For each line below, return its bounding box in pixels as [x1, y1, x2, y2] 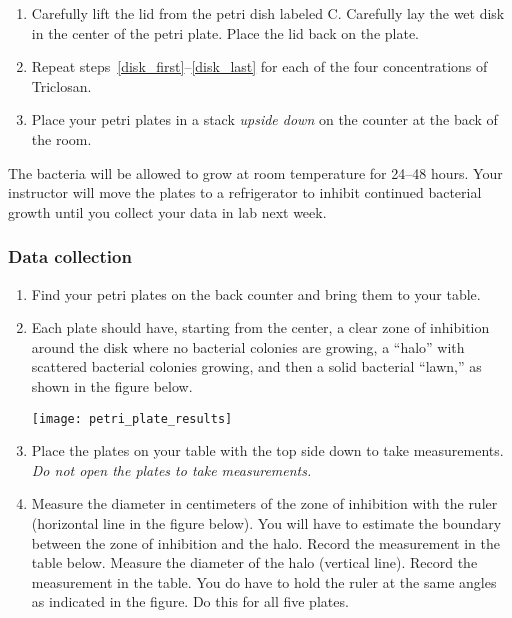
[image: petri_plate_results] [31, 411, 233, 426]
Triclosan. [31, 75, 92, 96]
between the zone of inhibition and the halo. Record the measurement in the [31, 532, 500, 553]
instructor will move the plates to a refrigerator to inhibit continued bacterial [8, 182, 482, 203]
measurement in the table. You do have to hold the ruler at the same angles [31, 571, 497, 592]
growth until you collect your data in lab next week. [8, 201, 327, 222]
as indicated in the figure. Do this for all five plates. [31, 591, 349, 612]
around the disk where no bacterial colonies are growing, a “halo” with [31, 336, 465, 357]
